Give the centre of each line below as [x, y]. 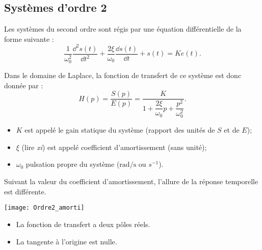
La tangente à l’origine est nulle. [67, 241]
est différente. [25, 191]
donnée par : [24, 85]
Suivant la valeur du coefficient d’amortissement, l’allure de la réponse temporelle [131, 181]
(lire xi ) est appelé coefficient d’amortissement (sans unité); [114, 147]
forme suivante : [29, 39]
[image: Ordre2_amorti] [44, 208]
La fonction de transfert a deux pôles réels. [83, 224]
